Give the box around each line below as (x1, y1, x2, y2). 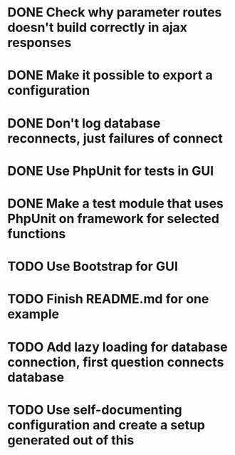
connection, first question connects (7, 354, 224, 370)
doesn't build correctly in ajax (7, 19, 187, 36)
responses (7, 35, 72, 51)
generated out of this (7, 432, 135, 448)
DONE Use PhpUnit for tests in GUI (7, 163, 214, 179)
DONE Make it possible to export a (7, 67, 213, 83)
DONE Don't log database (7, 115, 161, 131)
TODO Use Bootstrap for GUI (7, 258, 178, 275)
